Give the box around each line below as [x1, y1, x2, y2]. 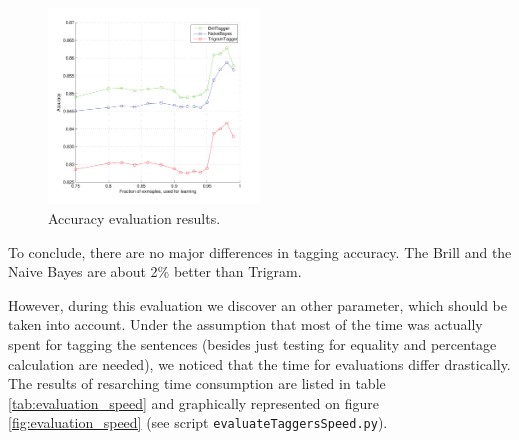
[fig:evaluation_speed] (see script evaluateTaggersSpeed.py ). [8, 412, 388, 433]
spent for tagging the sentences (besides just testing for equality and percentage [8, 334, 497, 355]
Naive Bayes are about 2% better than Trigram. [8, 261, 302, 282]
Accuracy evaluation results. [48, 208, 221, 229]
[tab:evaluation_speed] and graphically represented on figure [8, 392, 379, 413]
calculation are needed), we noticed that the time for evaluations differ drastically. [8, 353, 511, 374]
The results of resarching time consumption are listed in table [8, 373, 386, 394]
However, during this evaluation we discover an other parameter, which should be [8, 294, 508, 315]
